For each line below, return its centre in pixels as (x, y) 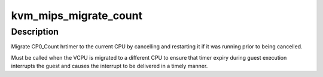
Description (35, 32)
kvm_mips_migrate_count (77, 16)
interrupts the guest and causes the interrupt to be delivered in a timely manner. (109, 66)
